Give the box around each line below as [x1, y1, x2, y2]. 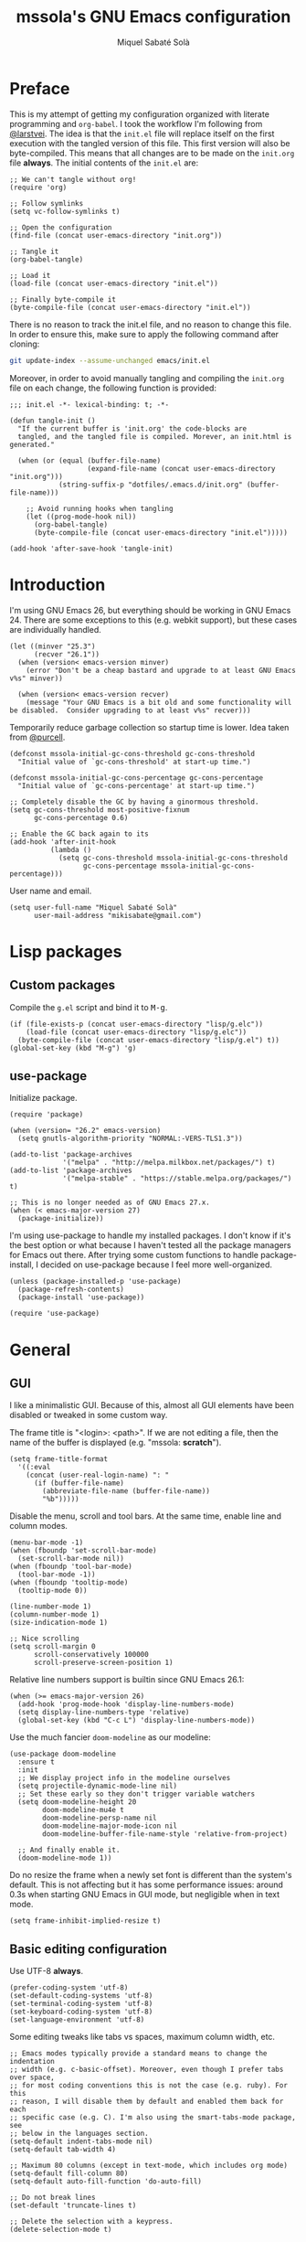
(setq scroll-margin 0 [9, 1642, 96, 1651]
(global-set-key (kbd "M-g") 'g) [9, 1043, 137, 1052]
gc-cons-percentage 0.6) [33, 813, 129, 822]
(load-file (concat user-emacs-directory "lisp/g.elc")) [26, 1027, 248, 1037]
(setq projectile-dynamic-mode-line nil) [17, 1781, 178, 1791]
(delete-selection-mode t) [9, 2225, 112, 2235]
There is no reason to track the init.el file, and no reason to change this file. [9, 318, 292, 330]
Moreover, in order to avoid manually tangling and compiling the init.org [9, 372, 285, 383]
